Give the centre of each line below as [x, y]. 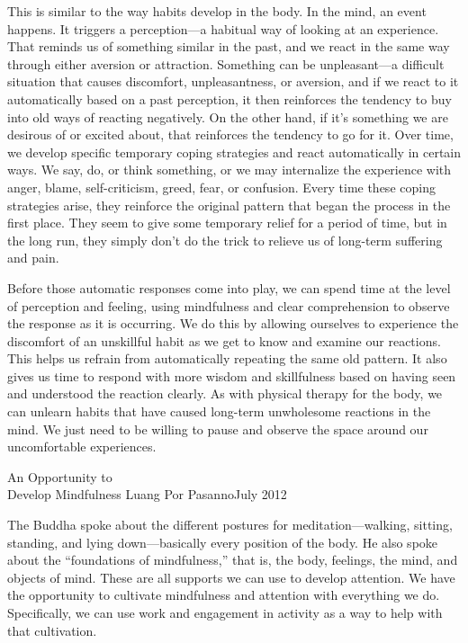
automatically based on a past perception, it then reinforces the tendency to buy [229, 98]
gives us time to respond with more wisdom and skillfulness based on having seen [232, 375]
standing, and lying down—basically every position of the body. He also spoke [223, 542]
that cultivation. [52, 630]
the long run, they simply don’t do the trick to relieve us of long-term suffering [225, 240]
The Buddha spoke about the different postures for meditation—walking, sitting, [230, 525]
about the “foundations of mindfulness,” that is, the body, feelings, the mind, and [233, 560]
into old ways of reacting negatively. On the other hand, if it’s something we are [228, 116]
